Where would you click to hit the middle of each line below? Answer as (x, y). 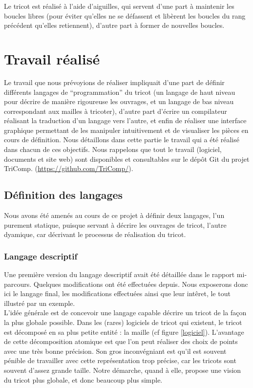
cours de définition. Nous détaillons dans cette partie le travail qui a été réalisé (122, 140)
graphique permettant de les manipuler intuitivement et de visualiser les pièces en (126, 130)
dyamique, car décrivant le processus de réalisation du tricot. (95, 234)
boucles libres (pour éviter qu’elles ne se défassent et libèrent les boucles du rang (125, 15)
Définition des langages (63, 195)
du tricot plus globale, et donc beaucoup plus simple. (83, 379)
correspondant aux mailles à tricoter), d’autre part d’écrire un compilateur (116, 111)
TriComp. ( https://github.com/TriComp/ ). (69, 168)
